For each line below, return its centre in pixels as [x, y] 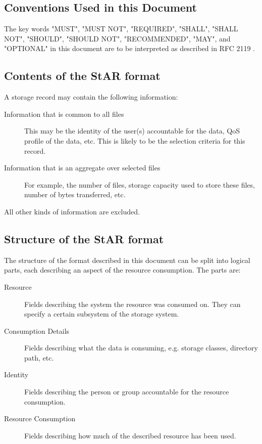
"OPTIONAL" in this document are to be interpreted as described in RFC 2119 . [129, 48]
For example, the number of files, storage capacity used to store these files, [140, 184]
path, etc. [39, 357]
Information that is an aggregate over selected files [82, 168]
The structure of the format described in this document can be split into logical [127, 260]
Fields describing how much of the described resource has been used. [130, 435]
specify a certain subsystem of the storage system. [102, 314]
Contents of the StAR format [82, 76]
